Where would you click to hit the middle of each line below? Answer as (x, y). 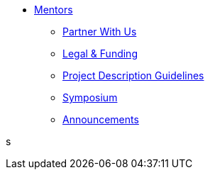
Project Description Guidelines (133, 75)
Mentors (54, 10)
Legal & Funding (100, 53)
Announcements (101, 119)
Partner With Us (100, 32)
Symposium (90, 97)
